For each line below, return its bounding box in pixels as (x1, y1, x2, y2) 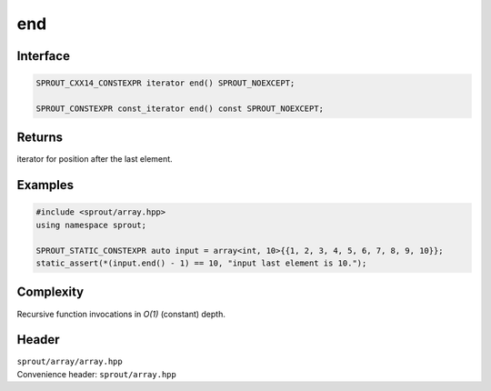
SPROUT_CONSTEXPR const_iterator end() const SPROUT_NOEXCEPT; (35, 103, 325, 114)
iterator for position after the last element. (16, 154, 173, 165)
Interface (16, 48, 70, 64)
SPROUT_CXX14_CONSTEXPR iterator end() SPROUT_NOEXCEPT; (35, 78, 296, 88)
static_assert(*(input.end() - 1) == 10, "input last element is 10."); (35, 258, 367, 268)
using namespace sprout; (35, 219, 147, 230)
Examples (16, 177, 75, 193)
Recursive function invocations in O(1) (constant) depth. (16, 308, 226, 319)
